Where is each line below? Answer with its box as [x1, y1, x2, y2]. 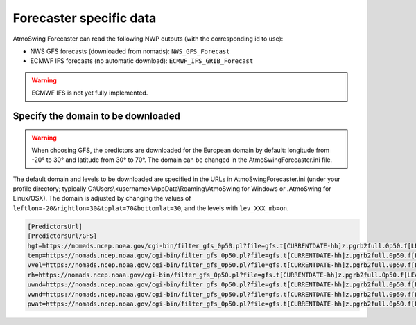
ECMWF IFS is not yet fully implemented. [31, 89, 148, 97]
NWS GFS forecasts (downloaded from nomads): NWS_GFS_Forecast [30, 47, 230, 55]
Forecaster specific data [12, 10, 157, 26]
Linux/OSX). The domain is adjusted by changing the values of [12, 194, 191, 203]
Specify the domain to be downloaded [12, 110, 180, 122]
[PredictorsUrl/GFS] [27, 232, 97, 240]
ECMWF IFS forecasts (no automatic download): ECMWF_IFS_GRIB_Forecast [30, 57, 254, 65]
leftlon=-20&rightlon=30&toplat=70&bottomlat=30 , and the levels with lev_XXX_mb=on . [12, 204, 289, 212]
